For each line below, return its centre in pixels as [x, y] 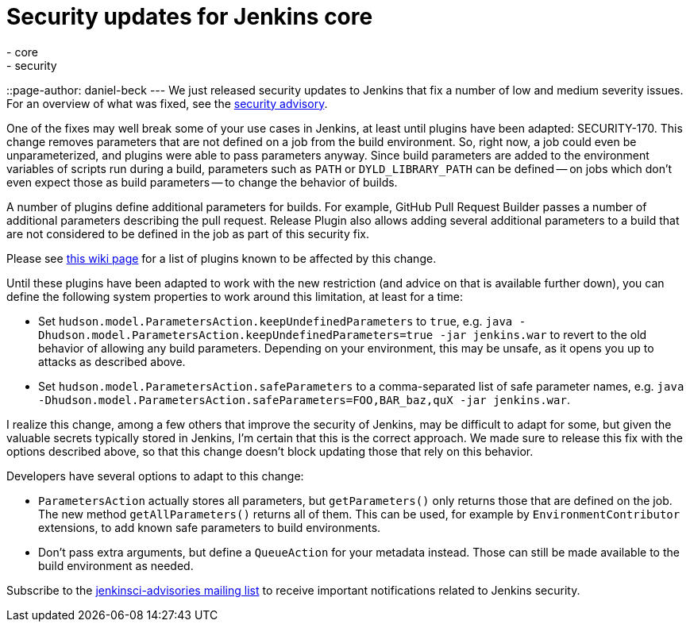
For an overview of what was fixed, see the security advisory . [167, 103]
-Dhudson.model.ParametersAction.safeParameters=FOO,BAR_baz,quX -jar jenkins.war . [304, 399]
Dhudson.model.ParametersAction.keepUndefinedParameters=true [236, 335]
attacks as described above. [112, 361]
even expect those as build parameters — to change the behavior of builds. [202, 182]
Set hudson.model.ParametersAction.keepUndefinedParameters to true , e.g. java [276, 321]
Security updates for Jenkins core [190, 17]
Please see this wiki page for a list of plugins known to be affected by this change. [222, 258]
